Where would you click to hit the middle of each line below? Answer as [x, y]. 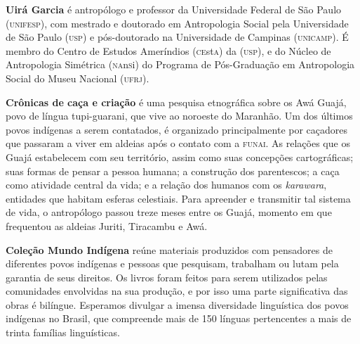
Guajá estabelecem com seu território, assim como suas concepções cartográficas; [180, 157]
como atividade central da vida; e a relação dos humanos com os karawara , [166, 185]
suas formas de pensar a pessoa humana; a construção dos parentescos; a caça [173, 171]
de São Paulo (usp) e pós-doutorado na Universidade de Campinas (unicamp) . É [177, 37]
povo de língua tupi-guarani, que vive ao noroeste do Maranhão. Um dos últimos [179, 116]
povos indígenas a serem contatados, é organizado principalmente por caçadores [177, 129]
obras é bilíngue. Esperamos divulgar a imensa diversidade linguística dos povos [177, 304]
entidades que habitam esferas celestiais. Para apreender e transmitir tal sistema [178, 198]
